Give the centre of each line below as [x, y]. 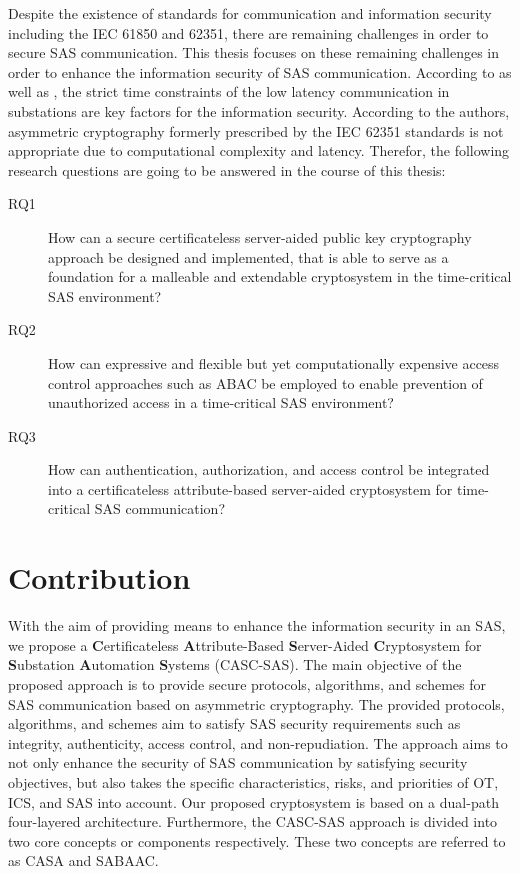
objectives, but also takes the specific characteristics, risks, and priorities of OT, [253, 781]
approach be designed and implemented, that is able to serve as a [248, 256]
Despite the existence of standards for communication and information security [250, 13]
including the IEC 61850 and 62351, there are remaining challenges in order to [248, 32]
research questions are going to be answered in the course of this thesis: [227, 169]
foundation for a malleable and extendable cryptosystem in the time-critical [280, 276]
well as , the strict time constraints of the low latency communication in [229, 91]
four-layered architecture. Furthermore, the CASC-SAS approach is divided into [253, 821]
